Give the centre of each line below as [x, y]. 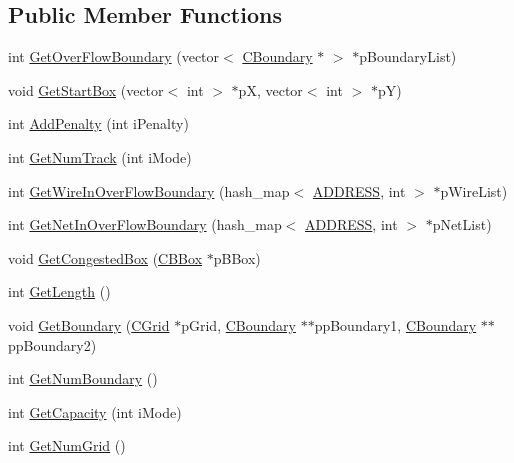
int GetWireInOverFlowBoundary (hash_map [149, 190]
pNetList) [462, 224]
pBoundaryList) [408, 56]
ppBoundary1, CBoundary [395, 324]
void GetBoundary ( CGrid [89, 324]
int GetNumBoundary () [83, 378]
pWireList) [474, 190]
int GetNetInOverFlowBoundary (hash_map [145, 224]
